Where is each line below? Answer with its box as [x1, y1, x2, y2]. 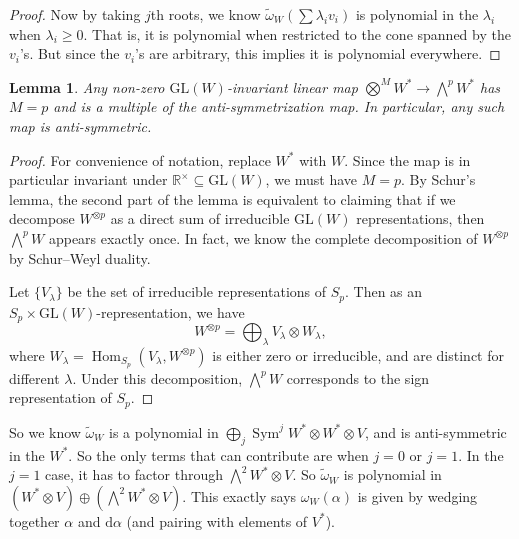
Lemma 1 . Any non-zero [9, 76, 165, 97]
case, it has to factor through [45, 464, 224, 485]
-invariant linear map [226, 76, 358, 97]
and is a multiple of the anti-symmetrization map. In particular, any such [53, 96, 505, 117]
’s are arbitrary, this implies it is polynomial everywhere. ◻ [135, 43, 501, 64]
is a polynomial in [109, 421, 219, 442]
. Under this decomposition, [72, 367, 243, 388]
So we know [9, 421, 81, 442]
